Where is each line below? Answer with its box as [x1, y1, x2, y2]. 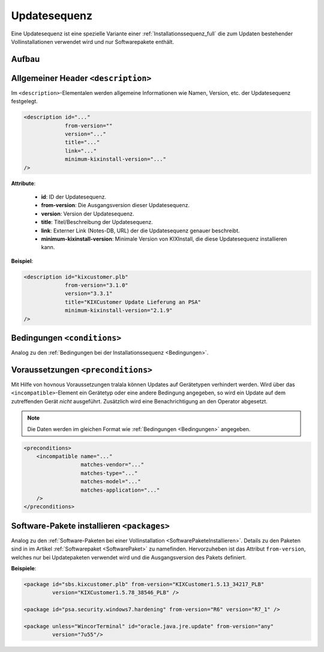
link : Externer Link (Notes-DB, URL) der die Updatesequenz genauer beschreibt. [41, 227, 240, 234]
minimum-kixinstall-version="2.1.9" [65, 307, 173, 314]
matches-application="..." [80, 486, 160, 494]
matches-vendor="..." [80, 461, 144, 468]
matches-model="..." [80, 478, 141, 485]
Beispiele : [11, 564, 37, 572]
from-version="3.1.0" [65, 282, 128, 289]
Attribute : [11, 180, 36, 187]
